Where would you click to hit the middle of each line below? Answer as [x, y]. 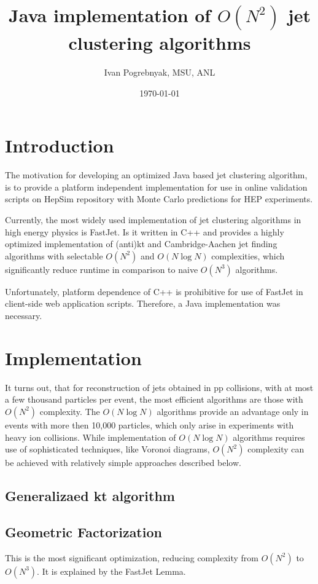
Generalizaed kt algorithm [90, 496]
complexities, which [248, 255]
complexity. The [70, 411]
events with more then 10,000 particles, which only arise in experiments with [149, 424]
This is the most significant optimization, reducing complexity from [132, 557]
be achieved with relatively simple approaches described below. [123, 463]
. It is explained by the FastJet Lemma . [111, 571]
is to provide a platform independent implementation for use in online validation [156, 187]
